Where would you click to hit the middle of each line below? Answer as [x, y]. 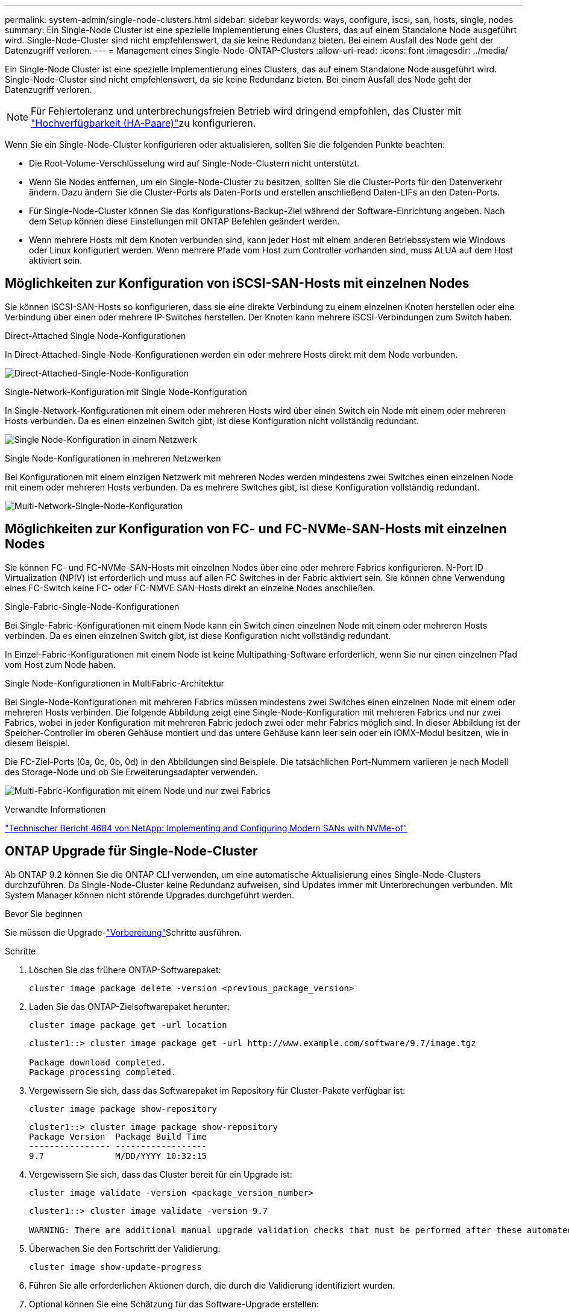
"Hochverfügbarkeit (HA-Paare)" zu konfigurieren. [143, 123]
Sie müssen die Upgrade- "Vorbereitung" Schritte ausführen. [123, 932]
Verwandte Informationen [55, 809]
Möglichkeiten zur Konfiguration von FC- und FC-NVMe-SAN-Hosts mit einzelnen [256, 529]
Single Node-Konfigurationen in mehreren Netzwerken [113, 458]
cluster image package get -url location [128, 1025]
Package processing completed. [103, 1072]
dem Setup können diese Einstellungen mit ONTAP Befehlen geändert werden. [184, 221]
